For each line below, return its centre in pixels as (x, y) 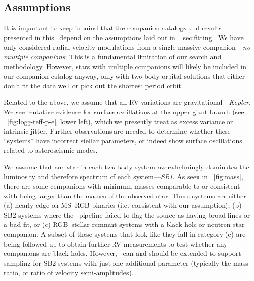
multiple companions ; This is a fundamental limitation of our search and (113, 56)
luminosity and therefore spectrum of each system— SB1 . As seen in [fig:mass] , (124, 176)
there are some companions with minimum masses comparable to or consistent (122, 186)
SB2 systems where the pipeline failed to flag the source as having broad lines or (127, 214)
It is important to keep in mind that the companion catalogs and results (113, 28)
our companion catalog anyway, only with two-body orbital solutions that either (125, 76)
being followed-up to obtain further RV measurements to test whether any (116, 243)
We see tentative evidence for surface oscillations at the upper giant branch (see (124, 111)
